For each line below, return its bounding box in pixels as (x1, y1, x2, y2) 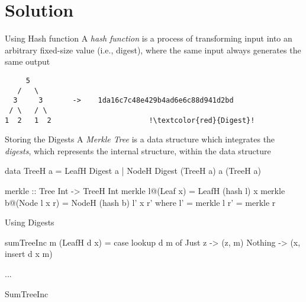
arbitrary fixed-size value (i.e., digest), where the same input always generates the (5, 43, 301, 56)
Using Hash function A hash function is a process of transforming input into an (5, 32, 292, 44)
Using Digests (5, 216, 54, 228)
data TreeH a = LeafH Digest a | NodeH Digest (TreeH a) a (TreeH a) (5, 164, 261, 177)
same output (5, 55, 50, 68)
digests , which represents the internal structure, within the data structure (5, 144, 271, 157)
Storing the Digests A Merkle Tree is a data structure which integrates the (5, 133, 275, 145)
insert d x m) (5, 247, 53, 260)
